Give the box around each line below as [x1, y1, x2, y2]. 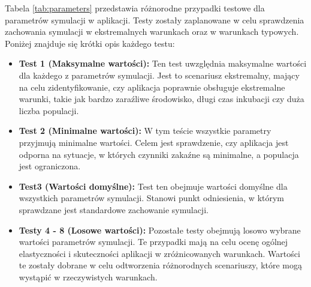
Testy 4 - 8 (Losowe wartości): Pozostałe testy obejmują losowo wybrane [19, 223, 301, 236]
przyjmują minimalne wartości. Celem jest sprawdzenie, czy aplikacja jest [19, 136, 289, 148]
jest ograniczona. [19, 160, 81, 172]
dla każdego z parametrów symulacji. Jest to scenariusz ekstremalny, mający [19, 68, 300, 81]
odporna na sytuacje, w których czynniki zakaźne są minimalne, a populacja [19, 148, 299, 160]
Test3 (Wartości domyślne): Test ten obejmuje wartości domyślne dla [19, 180, 288, 192]
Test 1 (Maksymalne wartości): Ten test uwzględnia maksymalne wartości [19, 57, 307, 70]
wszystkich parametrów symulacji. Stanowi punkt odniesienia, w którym [19, 192, 285, 204]
